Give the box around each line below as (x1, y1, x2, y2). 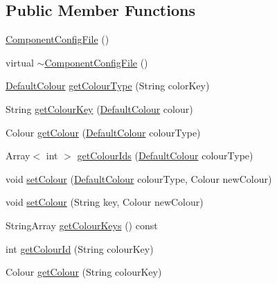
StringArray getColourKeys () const (6, 218, 158, 232)
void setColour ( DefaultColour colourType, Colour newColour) (6, 171, 272, 186)
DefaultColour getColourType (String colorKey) (6, 78, 210, 93)
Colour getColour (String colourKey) (6, 265, 162, 279)
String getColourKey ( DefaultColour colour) (6, 101, 193, 116)
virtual (6, 55, 34, 69)
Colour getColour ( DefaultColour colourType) (6, 125, 201, 139)
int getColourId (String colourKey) (6, 241, 154, 256)
